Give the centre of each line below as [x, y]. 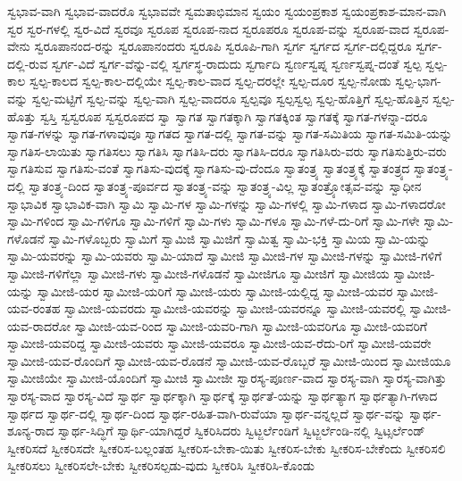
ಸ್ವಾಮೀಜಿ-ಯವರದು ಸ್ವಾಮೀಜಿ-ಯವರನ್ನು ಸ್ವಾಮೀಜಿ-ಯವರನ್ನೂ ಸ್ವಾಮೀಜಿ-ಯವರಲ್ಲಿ [235, 308]
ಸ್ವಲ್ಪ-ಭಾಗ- [418, 81]
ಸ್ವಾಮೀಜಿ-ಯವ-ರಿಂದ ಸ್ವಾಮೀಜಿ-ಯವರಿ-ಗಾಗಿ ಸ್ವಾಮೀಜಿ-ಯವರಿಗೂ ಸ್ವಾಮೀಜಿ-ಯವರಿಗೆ [251, 325]
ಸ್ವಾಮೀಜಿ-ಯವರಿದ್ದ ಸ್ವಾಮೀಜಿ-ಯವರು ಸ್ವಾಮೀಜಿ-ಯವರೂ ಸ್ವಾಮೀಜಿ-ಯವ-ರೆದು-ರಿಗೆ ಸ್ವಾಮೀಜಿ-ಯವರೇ [219, 343]
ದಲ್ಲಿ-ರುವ [28, 63]
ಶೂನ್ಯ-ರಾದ [31, 431]
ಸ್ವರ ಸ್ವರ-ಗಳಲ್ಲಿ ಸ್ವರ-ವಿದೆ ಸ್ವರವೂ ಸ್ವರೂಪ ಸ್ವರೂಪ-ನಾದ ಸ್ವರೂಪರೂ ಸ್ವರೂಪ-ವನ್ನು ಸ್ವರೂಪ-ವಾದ [208, 28]
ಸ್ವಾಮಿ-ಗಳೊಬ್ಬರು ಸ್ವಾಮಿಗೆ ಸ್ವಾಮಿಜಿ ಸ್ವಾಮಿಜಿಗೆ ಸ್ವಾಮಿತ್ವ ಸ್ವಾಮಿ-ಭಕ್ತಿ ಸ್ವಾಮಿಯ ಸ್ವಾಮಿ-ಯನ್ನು [239, 238]
